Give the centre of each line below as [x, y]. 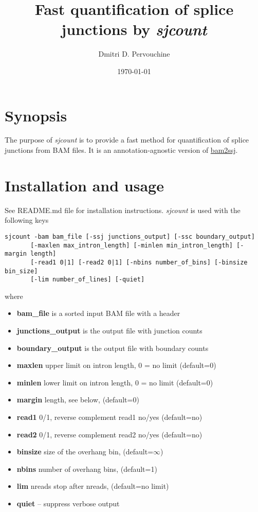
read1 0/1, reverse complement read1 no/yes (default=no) [109, 417]
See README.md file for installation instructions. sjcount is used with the [123, 210]
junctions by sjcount [134, 29]
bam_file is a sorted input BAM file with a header [98, 313]
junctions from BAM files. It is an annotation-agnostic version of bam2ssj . [121, 150]
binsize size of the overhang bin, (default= [85, 452]
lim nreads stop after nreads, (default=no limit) [93, 486]
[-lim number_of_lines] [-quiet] [88, 280]
